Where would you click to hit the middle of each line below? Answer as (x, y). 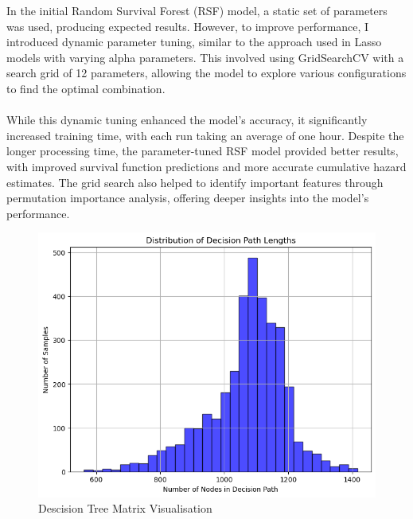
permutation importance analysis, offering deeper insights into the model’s (188, 198)
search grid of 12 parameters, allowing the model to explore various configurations (206, 73)
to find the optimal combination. (86, 88)
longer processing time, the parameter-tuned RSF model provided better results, (203, 151)
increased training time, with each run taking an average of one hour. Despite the (205, 135)
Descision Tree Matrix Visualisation (125, 508)
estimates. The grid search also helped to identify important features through (195, 182)
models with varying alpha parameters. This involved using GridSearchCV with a (205, 57)
